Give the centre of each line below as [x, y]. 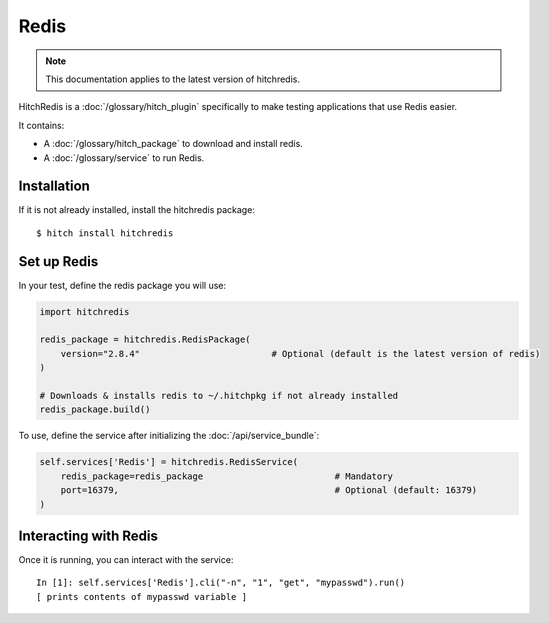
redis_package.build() [95, 409]
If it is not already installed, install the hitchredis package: [136, 210]
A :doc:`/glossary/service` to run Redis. [124, 157]
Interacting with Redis [88, 535]
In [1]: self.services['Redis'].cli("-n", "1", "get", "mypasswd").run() [221, 583]
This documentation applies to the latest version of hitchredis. [172, 79]
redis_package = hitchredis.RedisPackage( [145, 339]
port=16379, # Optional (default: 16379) [269, 490]
